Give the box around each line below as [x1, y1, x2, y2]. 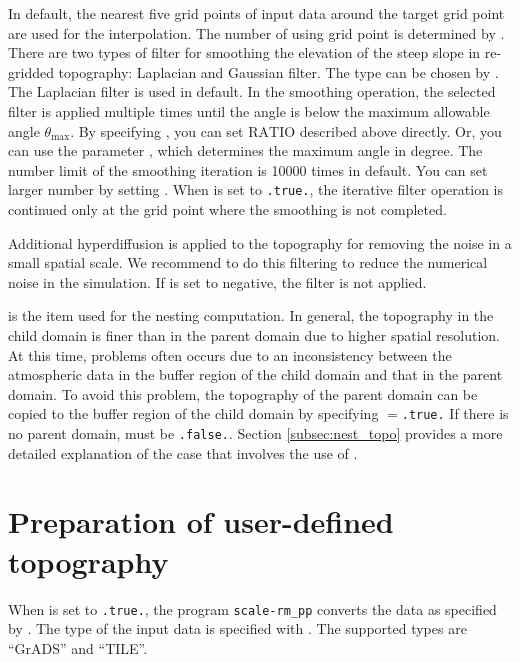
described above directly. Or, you [299, 120, 502, 141]
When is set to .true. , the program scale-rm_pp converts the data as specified [8, 598, 497, 619]
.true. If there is [401, 403, 509, 424]
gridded [8, 61, 54, 82]
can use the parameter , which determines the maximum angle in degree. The [8, 140, 483, 161]
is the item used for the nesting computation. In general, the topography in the [8, 305, 494, 326]
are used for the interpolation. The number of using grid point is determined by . [8, 22, 505, 43]
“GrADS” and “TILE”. [8, 637, 148, 658]
